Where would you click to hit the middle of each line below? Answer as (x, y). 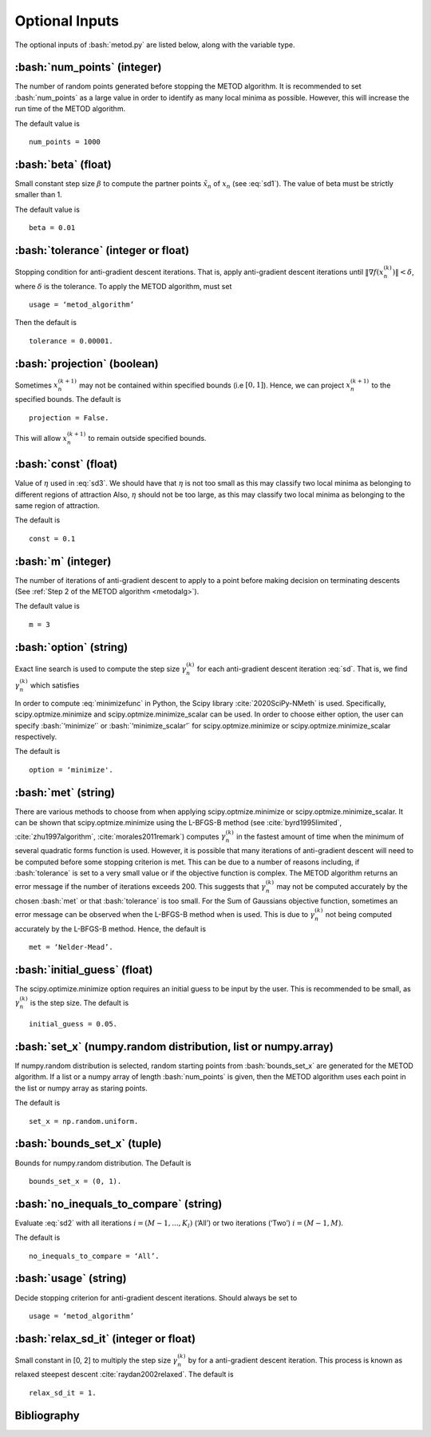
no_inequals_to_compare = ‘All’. (94, 1256)
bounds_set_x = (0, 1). (75, 1181)
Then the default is (46, 323)
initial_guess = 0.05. (73, 1024)
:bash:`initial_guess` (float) (84, 970)
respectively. (36, 737)
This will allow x (41, 438)
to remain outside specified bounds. (147, 438)
